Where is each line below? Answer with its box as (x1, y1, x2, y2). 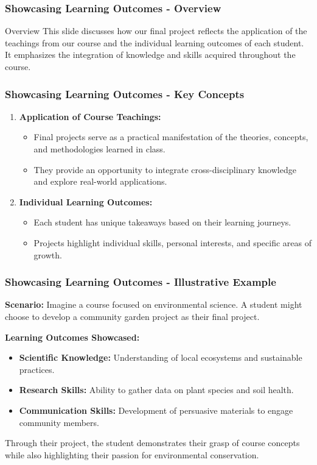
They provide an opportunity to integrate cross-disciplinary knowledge (33, 163, 296, 176)
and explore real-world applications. (33, 175, 167, 188)
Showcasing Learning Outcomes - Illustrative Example (5, 274, 276, 289)
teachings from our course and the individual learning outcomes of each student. (5, 36, 304, 49)
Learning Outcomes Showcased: (5, 330, 140, 343)
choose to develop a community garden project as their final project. (5, 310, 260, 322)
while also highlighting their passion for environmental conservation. (5, 448, 259, 461)
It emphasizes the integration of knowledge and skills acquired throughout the (5, 48, 296, 61)
